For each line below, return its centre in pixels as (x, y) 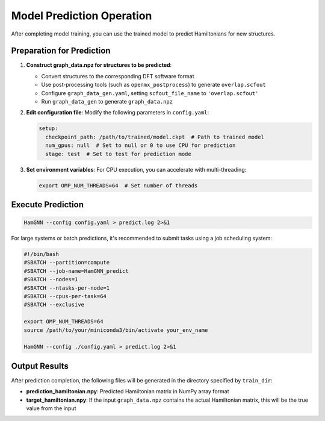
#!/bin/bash (42, 254)
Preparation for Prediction (61, 51)
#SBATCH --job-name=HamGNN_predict (76, 271)
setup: (48, 129)
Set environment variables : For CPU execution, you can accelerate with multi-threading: (136, 169)
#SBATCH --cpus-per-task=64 (65, 296)
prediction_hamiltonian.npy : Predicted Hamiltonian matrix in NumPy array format (128, 391)
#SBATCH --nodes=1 (51, 279)
